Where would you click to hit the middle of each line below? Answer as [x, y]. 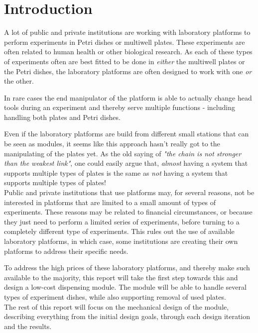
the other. [19, 81]
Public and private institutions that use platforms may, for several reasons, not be [129, 192]
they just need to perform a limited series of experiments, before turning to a [122, 221]
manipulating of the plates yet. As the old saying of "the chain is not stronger [123, 153]
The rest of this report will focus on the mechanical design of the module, [117, 306]
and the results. [28, 326]
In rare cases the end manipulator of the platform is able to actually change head [128, 97]
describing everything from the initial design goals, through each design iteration [127, 316]
